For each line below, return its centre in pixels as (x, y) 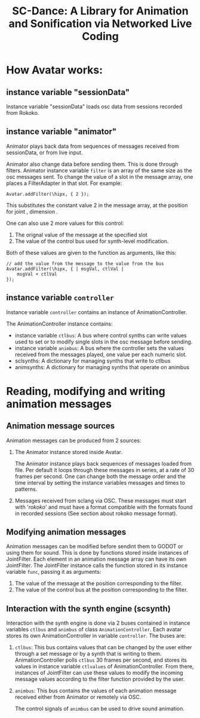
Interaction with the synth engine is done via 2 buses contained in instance (98, 623)
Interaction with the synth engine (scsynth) (89, 609)
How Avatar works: (55, 70)
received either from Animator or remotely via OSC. (78, 697)
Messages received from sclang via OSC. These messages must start (101, 500)
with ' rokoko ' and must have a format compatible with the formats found (104, 507)
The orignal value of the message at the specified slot (81, 235)
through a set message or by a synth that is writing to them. (88, 654)
